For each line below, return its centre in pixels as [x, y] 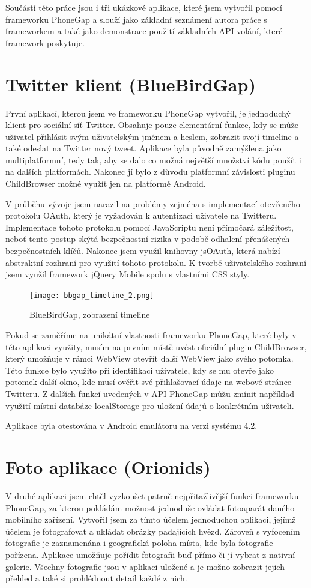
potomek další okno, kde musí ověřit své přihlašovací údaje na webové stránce [149, 382]
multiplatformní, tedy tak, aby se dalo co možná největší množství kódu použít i [153, 159]
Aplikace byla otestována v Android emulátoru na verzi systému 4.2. [131, 426]
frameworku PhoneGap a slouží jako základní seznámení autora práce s [136, 19]
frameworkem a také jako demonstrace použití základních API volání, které [144, 31]
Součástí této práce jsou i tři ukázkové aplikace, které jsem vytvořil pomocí [144, 7]
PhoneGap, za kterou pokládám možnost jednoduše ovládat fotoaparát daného [150, 507]
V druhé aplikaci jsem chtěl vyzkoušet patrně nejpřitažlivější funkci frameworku [152, 495]
